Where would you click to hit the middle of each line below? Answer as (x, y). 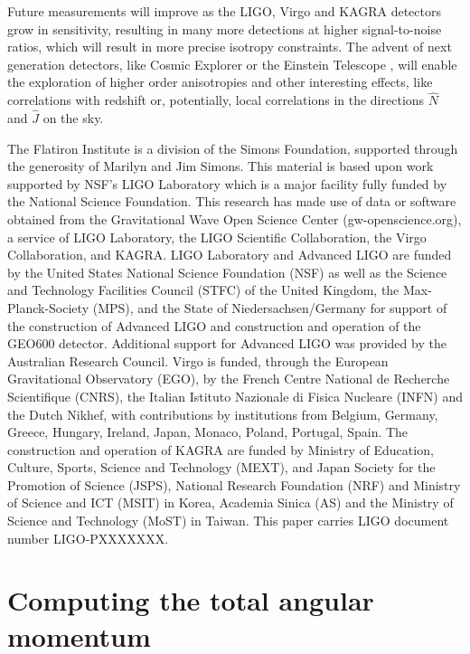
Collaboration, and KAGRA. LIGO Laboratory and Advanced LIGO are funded (230, 255)
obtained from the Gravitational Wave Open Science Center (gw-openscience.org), (235, 218)
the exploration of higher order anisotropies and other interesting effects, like (220, 82)
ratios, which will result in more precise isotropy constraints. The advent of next (230, 47)
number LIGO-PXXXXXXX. (88, 538)
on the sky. (73, 118)
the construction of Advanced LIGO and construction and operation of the (214, 325)
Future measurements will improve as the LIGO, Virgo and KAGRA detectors (224, 11)
